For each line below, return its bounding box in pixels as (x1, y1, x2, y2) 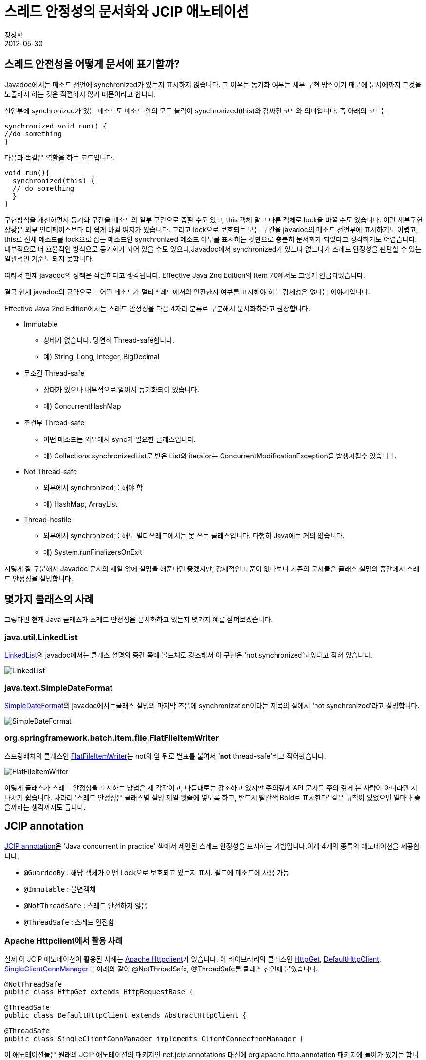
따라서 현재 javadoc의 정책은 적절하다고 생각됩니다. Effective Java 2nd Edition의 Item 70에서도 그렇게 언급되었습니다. (4, 271, 365, 279)
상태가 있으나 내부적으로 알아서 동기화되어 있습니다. (43, 385, 199, 394)
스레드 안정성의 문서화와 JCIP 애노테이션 (4, 3, 249, 20)
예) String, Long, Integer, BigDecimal (43, 352, 160, 361)
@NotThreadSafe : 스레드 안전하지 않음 (24, 901, 148, 910)
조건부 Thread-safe (24, 418, 85, 427)
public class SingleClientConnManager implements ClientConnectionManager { (4, 1035, 304, 1043)
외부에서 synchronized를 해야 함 (43, 483, 143, 492)
